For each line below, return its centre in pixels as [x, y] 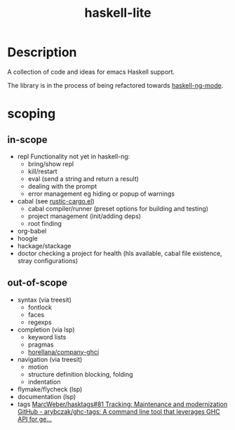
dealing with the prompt [62, 186]
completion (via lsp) [46, 329]
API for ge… [35, 419]
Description [42, 52]
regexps [40, 322]
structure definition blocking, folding [80, 374]
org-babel [32, 231]
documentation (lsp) [47, 396]
